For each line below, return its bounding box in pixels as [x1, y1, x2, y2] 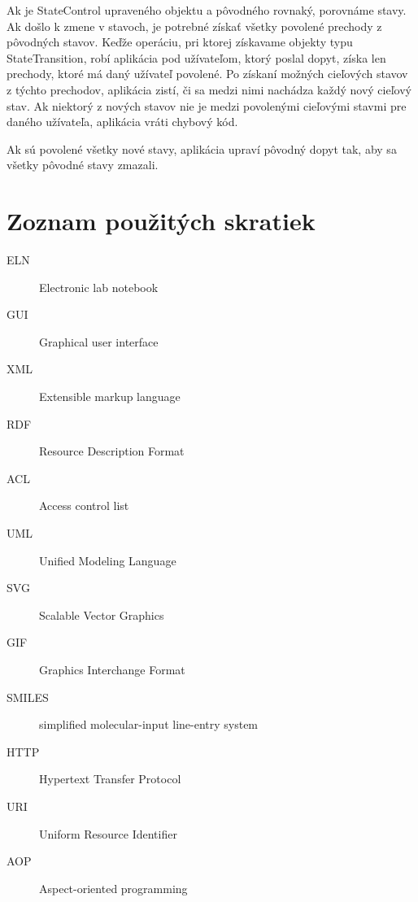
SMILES [7, 688, 49, 705]
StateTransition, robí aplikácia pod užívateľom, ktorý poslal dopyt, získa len [7, 49, 386, 66]
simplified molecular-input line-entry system [39, 716, 259, 733]
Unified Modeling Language [39, 551, 176, 569]
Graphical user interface [39, 333, 159, 350]
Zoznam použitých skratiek [7, 204, 316, 237]
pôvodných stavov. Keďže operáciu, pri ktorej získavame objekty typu [7, 33, 353, 50]
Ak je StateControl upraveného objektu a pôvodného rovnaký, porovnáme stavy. [7, 2, 407, 18]
